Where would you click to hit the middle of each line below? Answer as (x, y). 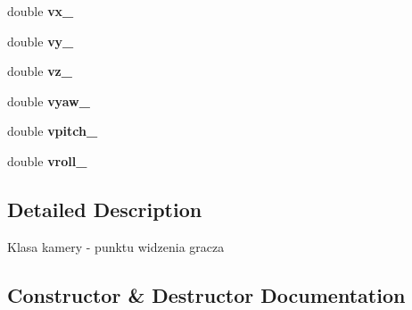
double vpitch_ (53, 131)
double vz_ (40, 71)
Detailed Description (105, 209)
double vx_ (41, 11)
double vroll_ (47, 160)
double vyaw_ (49, 101)
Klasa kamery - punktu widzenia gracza (116, 246)
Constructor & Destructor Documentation (206, 294)
